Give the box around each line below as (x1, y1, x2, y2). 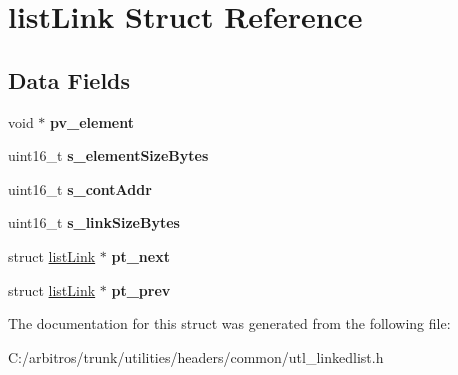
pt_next (111, 245, 170, 266)
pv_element (50, 111, 134, 132)
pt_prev (111, 279, 171, 300)
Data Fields (8, 64, 131, 95)
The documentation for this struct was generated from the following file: (8, 313, 451, 334)
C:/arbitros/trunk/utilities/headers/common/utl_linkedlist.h (8, 346, 384, 367)
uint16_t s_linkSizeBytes (8, 212, 180, 233)
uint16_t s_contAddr (8, 178, 152, 199)
